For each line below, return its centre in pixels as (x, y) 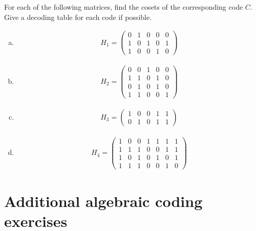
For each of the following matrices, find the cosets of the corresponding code (124, 7)
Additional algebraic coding (103, 201)
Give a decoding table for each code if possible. (78, 17)
